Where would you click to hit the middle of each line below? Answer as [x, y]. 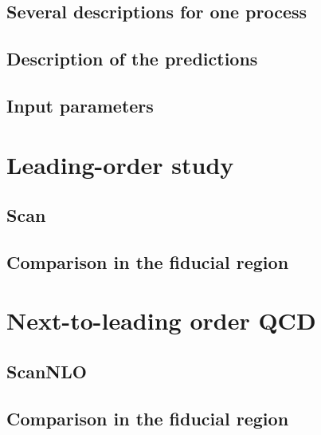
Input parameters [80, 105]
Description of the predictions [132, 59]
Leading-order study [120, 164]
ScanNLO [47, 372]
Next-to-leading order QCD [161, 320]
